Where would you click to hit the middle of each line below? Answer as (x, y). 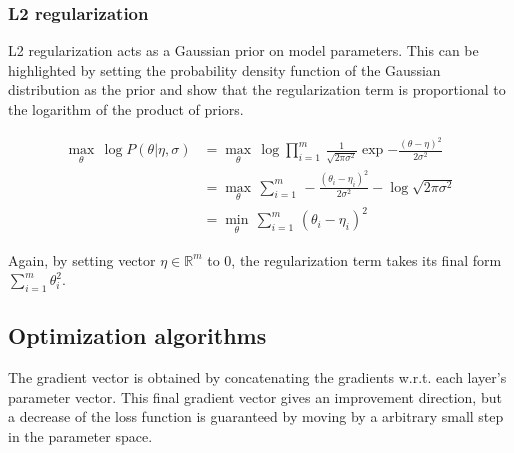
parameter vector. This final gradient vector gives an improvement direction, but (255, 396)
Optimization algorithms (137, 335)
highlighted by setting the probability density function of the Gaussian (224, 69)
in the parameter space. (80, 435)
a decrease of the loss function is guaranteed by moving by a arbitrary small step (256, 416)
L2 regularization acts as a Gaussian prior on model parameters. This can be (243, 50)
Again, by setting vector (82, 259)
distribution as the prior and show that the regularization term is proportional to (257, 89)
